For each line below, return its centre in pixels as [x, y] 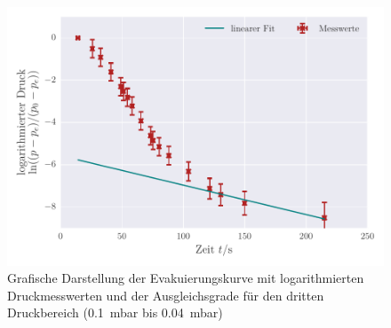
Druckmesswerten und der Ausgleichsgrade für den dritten [166, 295]
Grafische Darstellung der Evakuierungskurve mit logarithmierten [186, 278]
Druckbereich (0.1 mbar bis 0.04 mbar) [115, 312]
